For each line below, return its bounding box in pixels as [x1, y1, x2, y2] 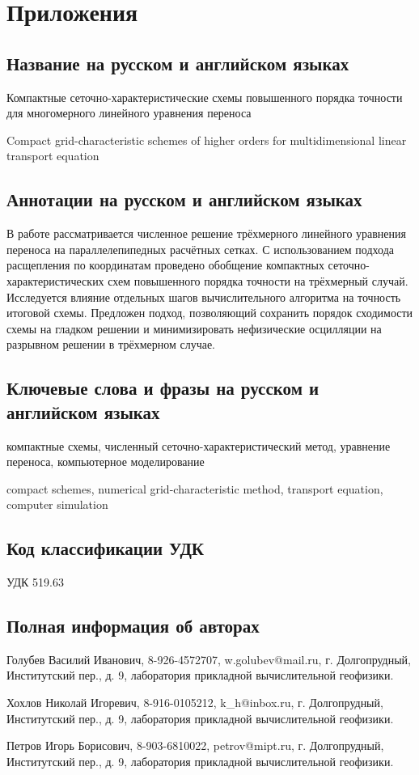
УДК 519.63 [6, 574, 64, 591]
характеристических [6, 272, 104, 289]
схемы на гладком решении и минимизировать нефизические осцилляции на [6, 320, 382, 337]
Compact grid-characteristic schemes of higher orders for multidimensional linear [6, 131, 407, 148]
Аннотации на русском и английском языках [6, 187, 362, 212]
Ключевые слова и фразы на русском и [6, 375, 320, 400]
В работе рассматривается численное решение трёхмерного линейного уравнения [6, 225, 406, 242]
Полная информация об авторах [6, 613, 260, 638]
